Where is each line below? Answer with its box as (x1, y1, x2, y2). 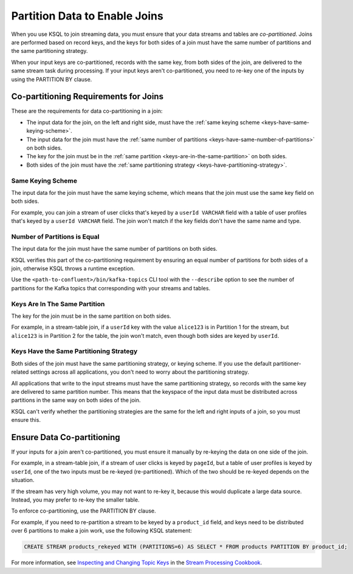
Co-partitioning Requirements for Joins (11, 91, 164, 102)
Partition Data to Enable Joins (11, 9, 163, 23)
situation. (11, 477, 35, 484)
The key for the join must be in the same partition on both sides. (11, 312, 171, 320)
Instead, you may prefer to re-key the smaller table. (11, 496, 140, 503)
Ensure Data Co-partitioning (11, 432, 121, 443)
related (11, 368, 29, 376)
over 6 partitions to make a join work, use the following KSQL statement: (11, 527, 193, 534)
